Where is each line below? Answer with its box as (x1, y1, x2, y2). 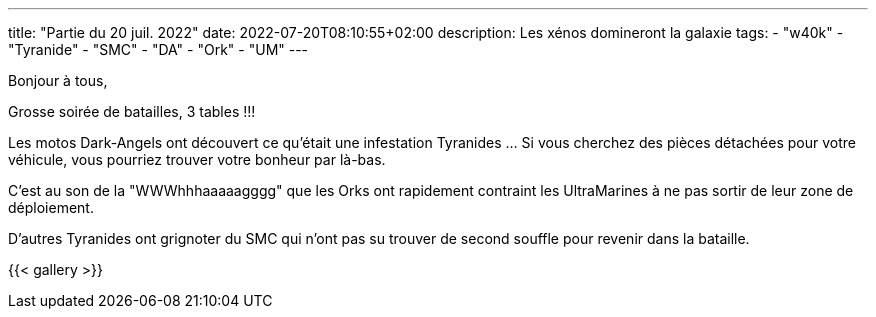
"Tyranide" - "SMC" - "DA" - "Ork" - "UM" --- (8, 41, 309, 58)
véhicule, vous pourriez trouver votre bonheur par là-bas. (8, 151, 386, 168)
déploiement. (8, 199, 94, 216)
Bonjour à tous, (8, 72, 108, 89)
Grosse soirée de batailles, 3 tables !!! (8, 103, 256, 120)
